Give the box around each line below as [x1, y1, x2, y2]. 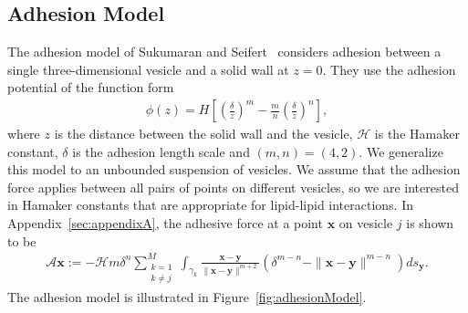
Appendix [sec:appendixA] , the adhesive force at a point [7, 213, 323, 232]
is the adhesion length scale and [72, 141, 250, 161]
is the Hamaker [374, 124, 460, 143]
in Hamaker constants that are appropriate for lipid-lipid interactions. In [7, 195, 414, 214]
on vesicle [338, 213, 393, 232]
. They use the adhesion [322, 59, 456, 78]
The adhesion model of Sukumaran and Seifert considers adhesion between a [7, 42, 442, 61]
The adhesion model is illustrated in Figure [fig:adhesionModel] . [7, 287, 367, 307]
